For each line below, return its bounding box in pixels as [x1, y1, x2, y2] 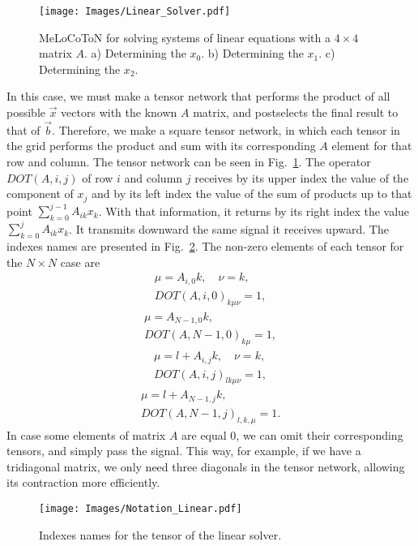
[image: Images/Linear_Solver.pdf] [39, 6, 231, 17]
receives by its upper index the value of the [194, 169, 409, 186]
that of [6, 121, 41, 138]
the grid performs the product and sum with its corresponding [6, 137, 316, 154]
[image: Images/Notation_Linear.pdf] [39, 503, 242, 515]
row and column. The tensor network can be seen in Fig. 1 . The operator [6, 153, 371, 170]
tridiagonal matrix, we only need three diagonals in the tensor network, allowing [6, 458, 405, 475]
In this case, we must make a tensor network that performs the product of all [6, 88, 390, 105]
